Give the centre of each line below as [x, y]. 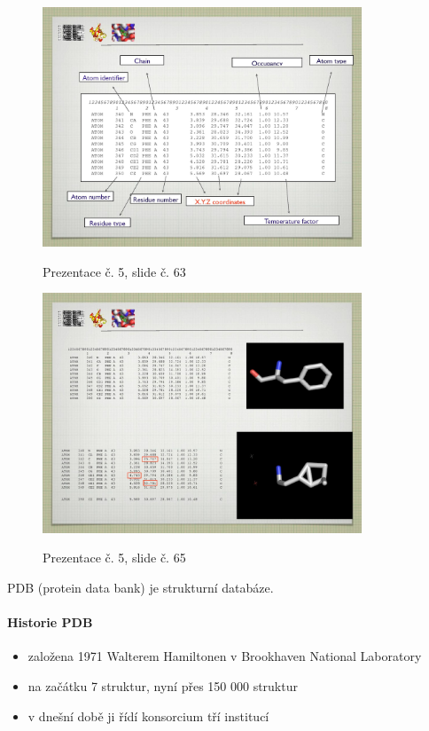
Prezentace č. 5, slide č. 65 [114, 558]
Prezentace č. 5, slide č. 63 [114, 271]
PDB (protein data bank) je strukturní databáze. [140, 587]
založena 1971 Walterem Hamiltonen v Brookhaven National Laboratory [225, 656]
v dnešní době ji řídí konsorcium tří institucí [148, 715]
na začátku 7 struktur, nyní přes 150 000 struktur [163, 685]
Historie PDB [50, 622]
